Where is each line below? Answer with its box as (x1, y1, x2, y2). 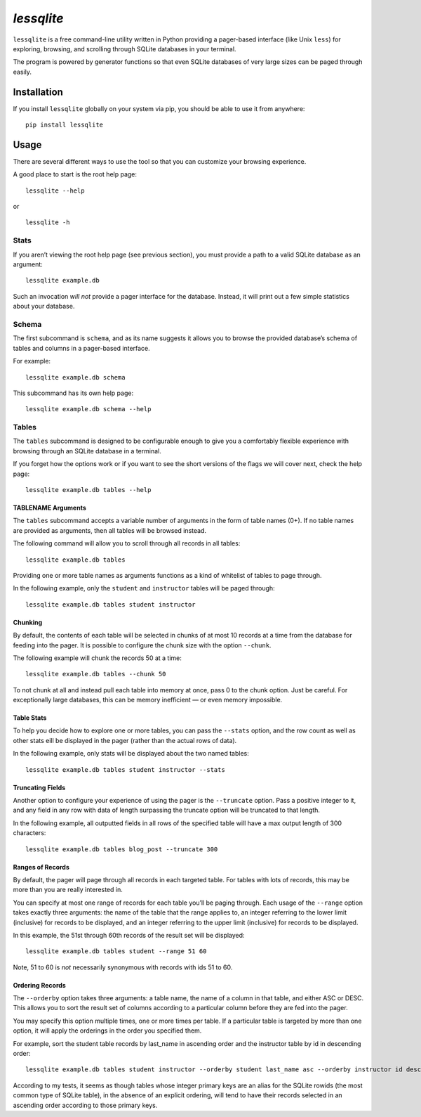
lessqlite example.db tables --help (25, 486, 152, 493)
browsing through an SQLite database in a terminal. (13, 446, 161, 455)
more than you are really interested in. (13, 886, 123, 894)
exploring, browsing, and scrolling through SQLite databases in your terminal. (13, 44, 236, 53)
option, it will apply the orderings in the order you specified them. (13, 1026, 202, 1035)
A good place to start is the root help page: (13, 170, 137, 179)
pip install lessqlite (25, 121, 104, 129)
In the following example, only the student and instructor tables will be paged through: (13, 584, 275, 593)
